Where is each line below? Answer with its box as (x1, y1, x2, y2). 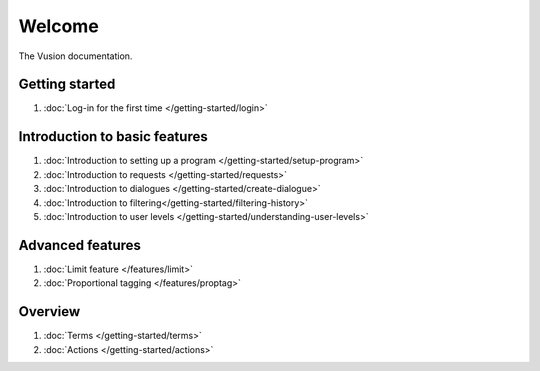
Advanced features (18, 236, 142, 254)
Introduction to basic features (18, 128, 209, 145)
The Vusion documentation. (18, 50, 133, 62)
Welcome (18, 15, 99, 37)
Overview (18, 303, 81, 320)
